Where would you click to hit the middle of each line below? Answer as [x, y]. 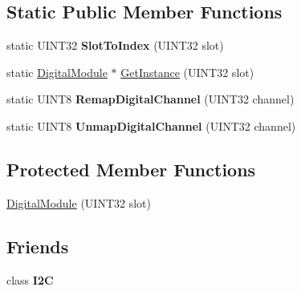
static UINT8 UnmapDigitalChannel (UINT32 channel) [151, 125]
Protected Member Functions [131, 169]
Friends [38, 246]
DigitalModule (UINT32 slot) [79, 202]
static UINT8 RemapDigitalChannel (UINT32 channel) [150, 99]
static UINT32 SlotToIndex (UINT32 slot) [115, 45]
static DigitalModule [57, 72]
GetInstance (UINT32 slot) [187, 72]
